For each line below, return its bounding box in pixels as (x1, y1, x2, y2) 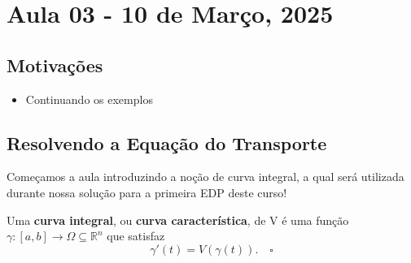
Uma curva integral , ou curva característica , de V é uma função (7, 211, 349, 228)
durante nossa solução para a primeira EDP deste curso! (7, 183, 287, 200)
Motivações (7, 52, 103, 77)
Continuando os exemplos (25, 90, 153, 107)
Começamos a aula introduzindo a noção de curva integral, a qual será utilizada (7, 168, 404, 185)
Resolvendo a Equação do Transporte (7, 130, 327, 155)
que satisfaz (107, 227, 165, 244)
